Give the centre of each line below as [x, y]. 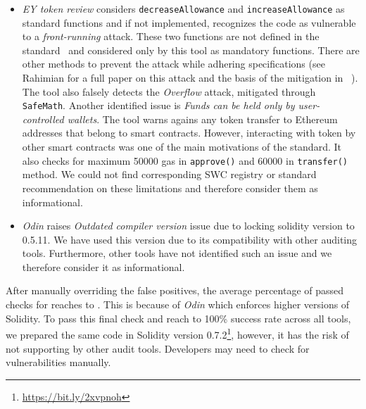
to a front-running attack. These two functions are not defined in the [171, 36]
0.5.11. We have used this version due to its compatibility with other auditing [190, 239]
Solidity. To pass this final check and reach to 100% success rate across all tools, [178, 318]
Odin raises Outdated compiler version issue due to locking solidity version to [188, 226]
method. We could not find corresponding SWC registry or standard [169, 174]
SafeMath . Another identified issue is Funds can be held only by [158, 105]
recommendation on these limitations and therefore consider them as [170, 188]
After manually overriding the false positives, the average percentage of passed [175, 290]
